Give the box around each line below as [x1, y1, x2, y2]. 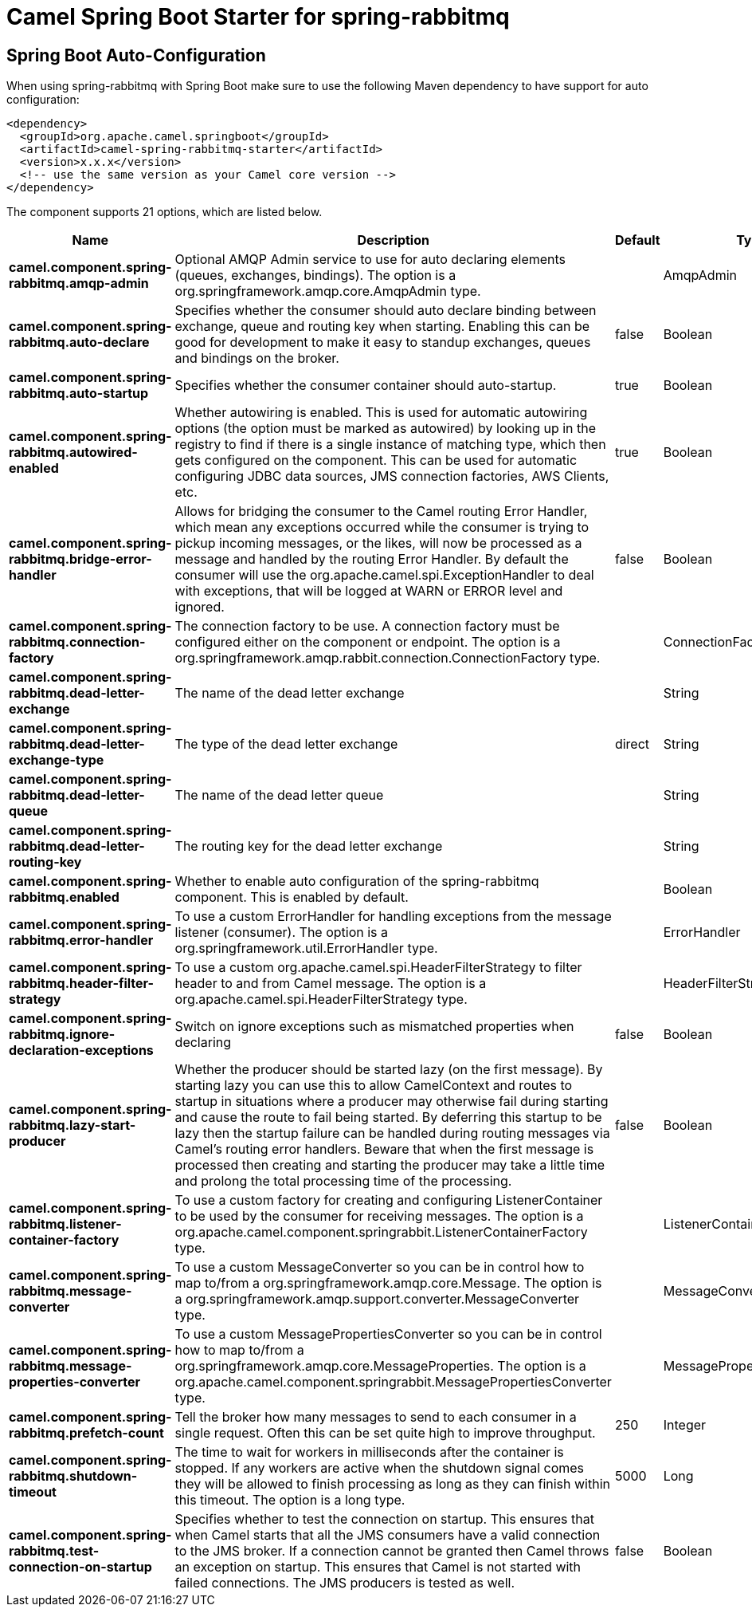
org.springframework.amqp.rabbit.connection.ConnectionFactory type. [174, 650, 601, 667]
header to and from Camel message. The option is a [174, 975, 487, 992]
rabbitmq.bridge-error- [9, 551, 152, 568]
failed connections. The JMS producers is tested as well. [174, 1575, 515, 1591]
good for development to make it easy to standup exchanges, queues [174, 334, 591, 351]
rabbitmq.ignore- [9, 1026, 116, 1043]
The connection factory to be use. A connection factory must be [174, 618, 560, 635]
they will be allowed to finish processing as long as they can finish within [174, 1476, 610, 1493]
